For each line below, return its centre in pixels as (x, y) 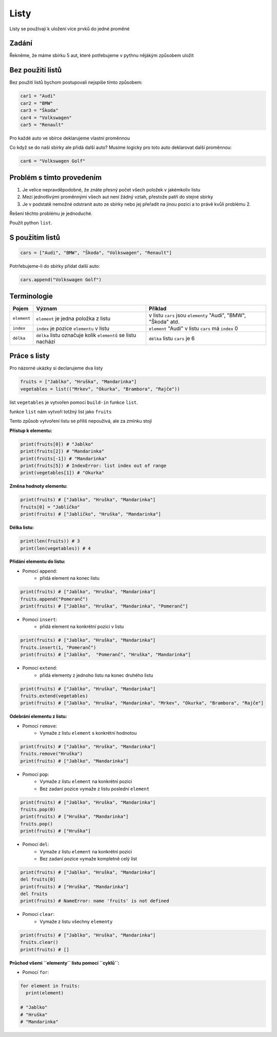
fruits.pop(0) (38, 809)
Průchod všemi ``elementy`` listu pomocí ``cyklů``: (65, 963)
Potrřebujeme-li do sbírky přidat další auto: (55, 266)
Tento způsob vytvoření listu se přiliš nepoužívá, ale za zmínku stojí (81, 421)
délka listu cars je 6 (172, 338)
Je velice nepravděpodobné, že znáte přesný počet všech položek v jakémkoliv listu (111, 189)
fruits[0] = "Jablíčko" (50, 507)
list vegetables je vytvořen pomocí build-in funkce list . (74, 402)
